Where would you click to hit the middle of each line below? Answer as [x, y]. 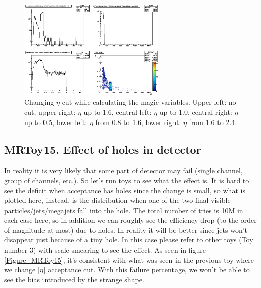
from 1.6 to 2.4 [212, 122]
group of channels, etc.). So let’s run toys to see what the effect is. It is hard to [127, 180]
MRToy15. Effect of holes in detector [103, 149]
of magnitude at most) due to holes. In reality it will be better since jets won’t [126, 230]
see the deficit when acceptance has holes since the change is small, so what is [125, 190]
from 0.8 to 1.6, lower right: [138, 122]
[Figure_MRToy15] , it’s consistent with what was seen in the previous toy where [129, 259]
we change [20, 270]
